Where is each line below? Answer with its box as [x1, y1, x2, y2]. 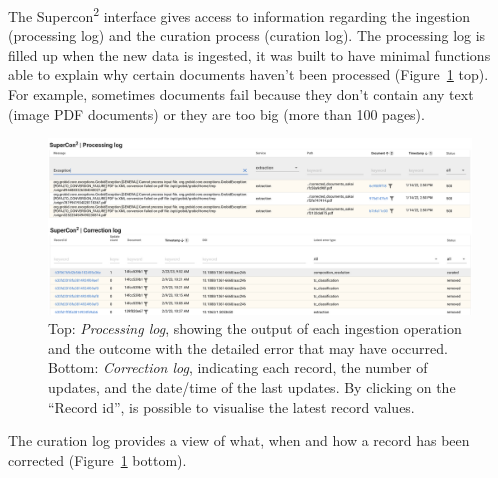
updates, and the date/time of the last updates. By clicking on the [48, 376, 456, 397]
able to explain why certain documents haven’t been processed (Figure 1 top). [8, 64, 489, 85]
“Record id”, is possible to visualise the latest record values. [48, 396, 415, 417]
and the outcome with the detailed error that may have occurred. [48, 337, 448, 358]
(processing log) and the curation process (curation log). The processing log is [8, 25, 486, 46]
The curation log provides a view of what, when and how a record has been [8, 430, 470, 451]
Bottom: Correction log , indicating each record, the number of [48, 357, 428, 378]
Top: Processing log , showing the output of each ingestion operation [48, 318, 462, 339]
